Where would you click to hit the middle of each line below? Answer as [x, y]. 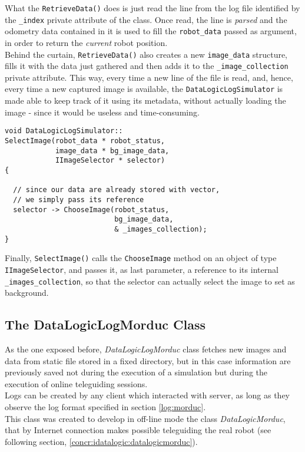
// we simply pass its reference [79, 199]
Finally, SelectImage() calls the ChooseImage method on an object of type [141, 258]
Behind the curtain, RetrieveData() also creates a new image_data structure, [146, 54]
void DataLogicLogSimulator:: [64, 131]
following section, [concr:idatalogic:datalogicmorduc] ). [101, 441]
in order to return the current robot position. [86, 42]
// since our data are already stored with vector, [117, 190]
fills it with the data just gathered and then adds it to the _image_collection [147, 66]
